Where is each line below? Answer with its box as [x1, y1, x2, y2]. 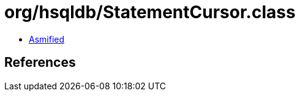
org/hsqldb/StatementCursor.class [4, 2, 296, 22]
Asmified [29, 33, 65, 44]
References [4, 55, 76, 70]
